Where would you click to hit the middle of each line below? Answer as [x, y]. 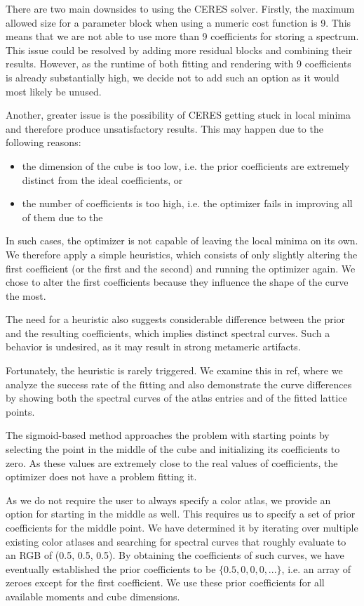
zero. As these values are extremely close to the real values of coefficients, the [172, 462]
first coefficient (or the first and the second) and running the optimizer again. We [181, 268]
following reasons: [43, 142]
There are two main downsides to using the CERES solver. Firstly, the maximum [180, 8]
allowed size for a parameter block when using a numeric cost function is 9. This [178, 22]
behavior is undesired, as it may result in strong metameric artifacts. [153, 347]
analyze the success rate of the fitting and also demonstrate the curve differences [179, 384]
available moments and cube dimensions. [93, 596]
